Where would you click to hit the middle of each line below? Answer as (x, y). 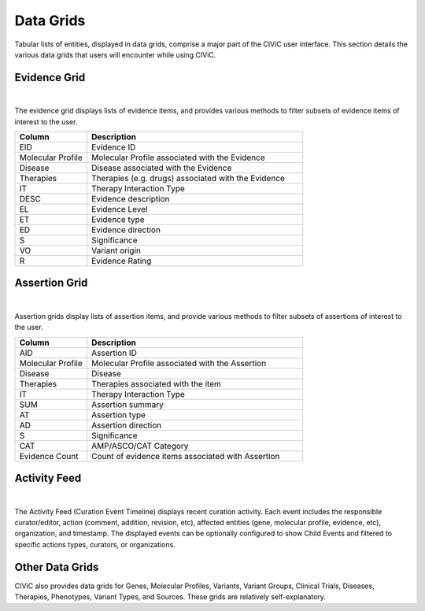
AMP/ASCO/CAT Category (140, 446)
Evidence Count (49, 456)
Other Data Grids (57, 567)
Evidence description (131, 199)
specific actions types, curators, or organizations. (95, 544)
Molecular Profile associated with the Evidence (178, 157)
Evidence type (118, 220)
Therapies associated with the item (157, 383)
